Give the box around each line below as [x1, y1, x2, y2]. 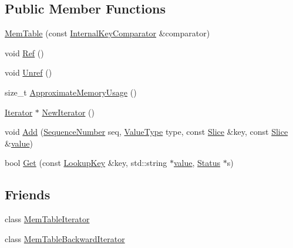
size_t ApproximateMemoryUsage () [5, 86, 137, 98]
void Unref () [5, 66, 52, 79]
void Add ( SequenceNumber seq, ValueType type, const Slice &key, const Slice [5, 125, 288, 138]
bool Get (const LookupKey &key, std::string [5, 157, 167, 169]
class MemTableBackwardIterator [5, 232, 125, 244]
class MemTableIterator [5, 213, 90, 225]
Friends [5, 185, 50, 203]
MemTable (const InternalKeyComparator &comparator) [5, 27, 210, 39]
